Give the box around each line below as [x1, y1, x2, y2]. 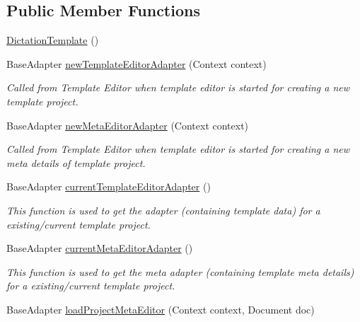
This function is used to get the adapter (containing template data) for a [6, 202, 320, 217]
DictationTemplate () [6, 33, 99, 47]
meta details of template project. [6, 155, 146, 170]
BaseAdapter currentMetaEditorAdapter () [6, 241, 193, 255]
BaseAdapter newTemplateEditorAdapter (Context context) [6, 56, 267, 71]
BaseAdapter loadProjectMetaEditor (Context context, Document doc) [6, 301, 315, 316]
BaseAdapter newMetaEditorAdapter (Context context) [6, 117, 249, 132]
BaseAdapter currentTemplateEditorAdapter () [6, 179, 211, 194]
